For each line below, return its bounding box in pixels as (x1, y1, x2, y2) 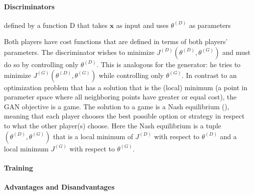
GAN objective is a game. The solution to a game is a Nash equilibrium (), (4, 101, 229, 111)
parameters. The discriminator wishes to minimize (4, 47, 154, 57)
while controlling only (99, 70, 164, 80)
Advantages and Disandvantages (4, 181, 115, 192)
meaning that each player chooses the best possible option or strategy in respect (4, 111, 245, 121)
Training (4, 162, 33, 172)
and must (222, 47, 251, 57)
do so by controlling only (4, 59, 78, 69)
